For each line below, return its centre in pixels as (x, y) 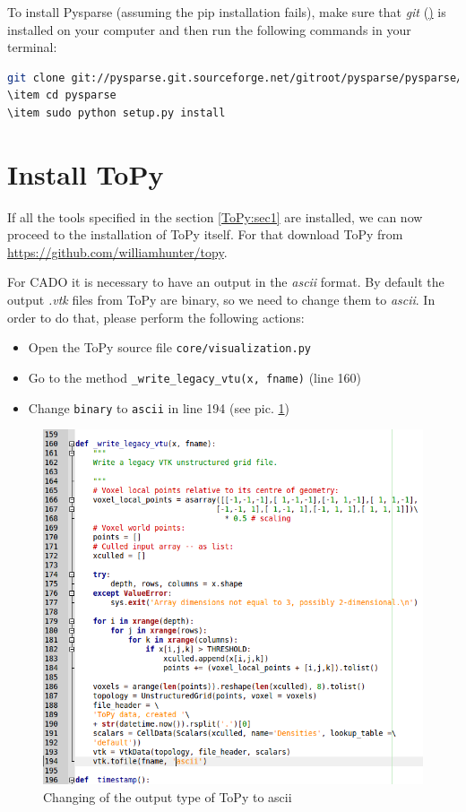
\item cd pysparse (62, 95)
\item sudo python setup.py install (116, 112)
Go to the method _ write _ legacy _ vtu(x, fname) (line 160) (194, 377)
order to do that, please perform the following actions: (156, 317)
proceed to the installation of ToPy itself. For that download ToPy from (205, 234)
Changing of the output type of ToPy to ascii (168, 796)
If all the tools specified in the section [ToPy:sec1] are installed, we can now (215, 216)
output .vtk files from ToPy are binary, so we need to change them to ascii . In (221, 300)
